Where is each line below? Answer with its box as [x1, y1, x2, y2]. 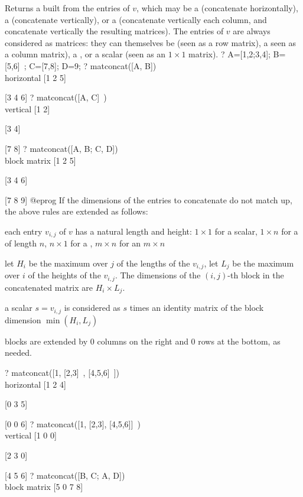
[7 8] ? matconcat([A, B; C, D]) [5, 142, 118, 154]
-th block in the [227, 269, 284, 281]
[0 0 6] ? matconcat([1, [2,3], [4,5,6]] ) [5, 417, 141, 430]
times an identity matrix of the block [129, 301, 264, 314]
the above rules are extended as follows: [5, 205, 148, 217]
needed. [5, 346, 32, 359]
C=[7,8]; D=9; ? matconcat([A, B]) [29, 59, 157, 72]
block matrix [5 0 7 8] [5, 480, 83, 493]
